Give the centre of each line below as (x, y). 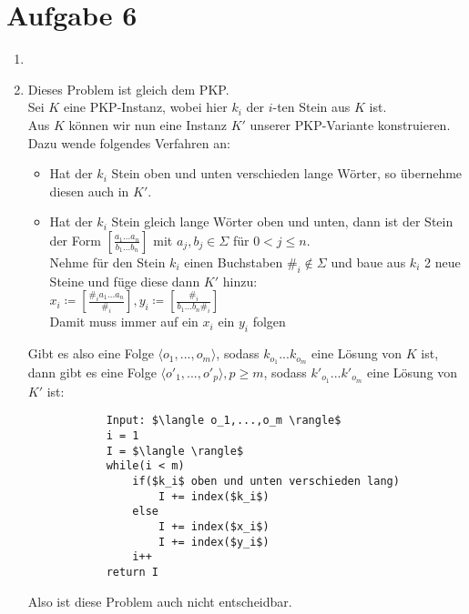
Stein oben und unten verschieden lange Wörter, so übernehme (287, 173)
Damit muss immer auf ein (124, 322)
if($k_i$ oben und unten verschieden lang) (266, 481)
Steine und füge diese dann (125, 281)
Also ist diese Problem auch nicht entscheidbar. (160, 601)
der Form (75, 240)
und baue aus (368, 262)
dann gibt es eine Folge (92, 372)
